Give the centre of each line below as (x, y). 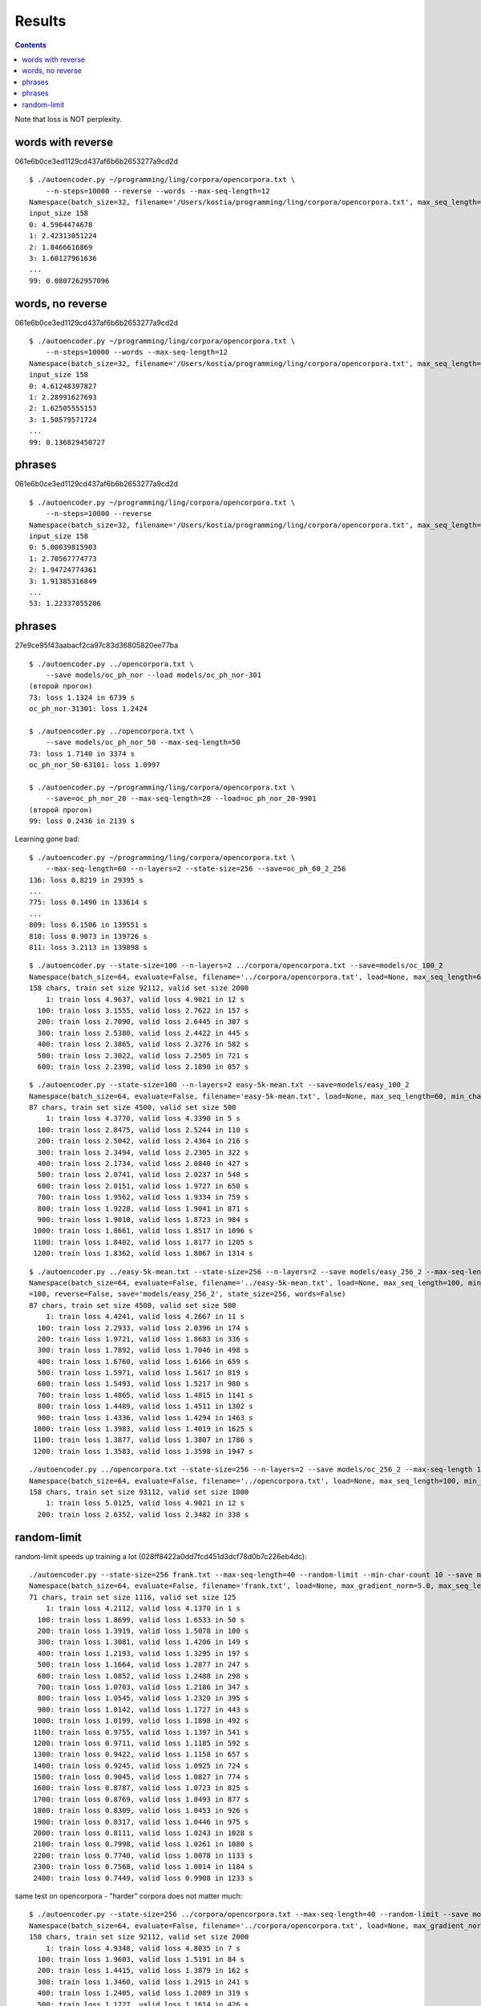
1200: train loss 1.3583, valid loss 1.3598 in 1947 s (143, 1451)
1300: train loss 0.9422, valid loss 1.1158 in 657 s (141, 1754)
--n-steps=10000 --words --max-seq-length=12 (137, 352)
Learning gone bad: (47, 839)
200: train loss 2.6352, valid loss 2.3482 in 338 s (143, 1514)
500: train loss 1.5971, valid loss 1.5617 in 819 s (143, 1373)
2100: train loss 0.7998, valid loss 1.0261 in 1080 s (143, 1844)
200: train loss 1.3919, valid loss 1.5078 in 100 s (143, 1631)
